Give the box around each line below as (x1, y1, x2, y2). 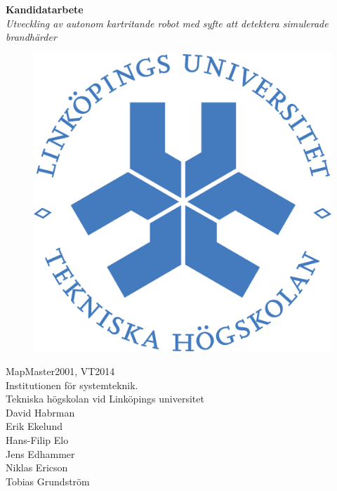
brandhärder (6, 30, 57, 44)
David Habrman (6, 405, 75, 419)
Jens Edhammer (6, 446, 75, 461)
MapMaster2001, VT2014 (6, 363, 115, 378)
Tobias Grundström (6, 473, 90, 488)
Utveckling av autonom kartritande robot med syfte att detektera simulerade (6, 15, 329, 30)
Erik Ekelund (6, 419, 62, 433)
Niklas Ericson (6, 460, 68, 475)
